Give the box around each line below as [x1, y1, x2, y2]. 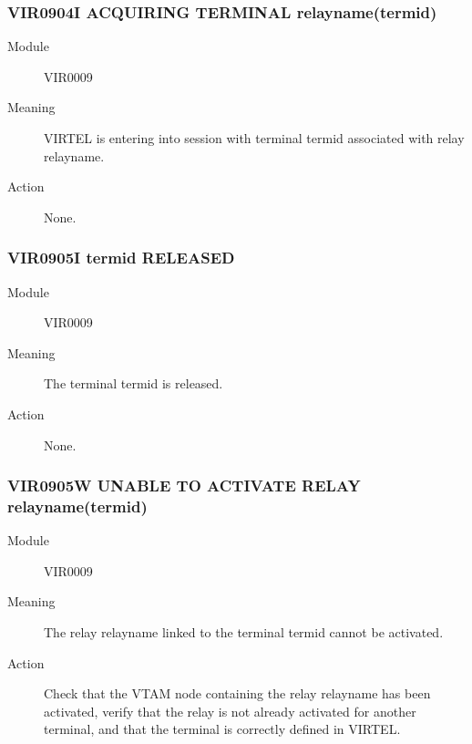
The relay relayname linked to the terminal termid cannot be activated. [44, 623, 444, 642]
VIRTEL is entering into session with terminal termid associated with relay [44, 129, 465, 147]
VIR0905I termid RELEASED [7, 246, 235, 269]
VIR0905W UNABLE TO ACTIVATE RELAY [7, 474, 361, 497]
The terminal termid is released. [44, 374, 223, 393]
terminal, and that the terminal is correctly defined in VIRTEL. [44, 719, 401, 739]
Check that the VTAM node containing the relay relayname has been [44, 684, 431, 703]
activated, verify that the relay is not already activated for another [44, 701, 416, 720]
